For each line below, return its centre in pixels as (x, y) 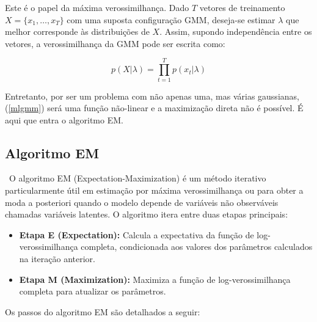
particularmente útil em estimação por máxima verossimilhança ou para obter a (154, 190)
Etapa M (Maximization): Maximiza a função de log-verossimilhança (155, 279)
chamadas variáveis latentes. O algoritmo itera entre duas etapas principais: (147, 214)
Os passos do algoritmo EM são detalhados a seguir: (103, 311)
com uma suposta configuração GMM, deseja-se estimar (171, 19)
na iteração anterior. (57, 259)
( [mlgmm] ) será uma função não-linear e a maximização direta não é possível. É (154, 108)
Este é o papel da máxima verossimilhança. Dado (97, 7)
